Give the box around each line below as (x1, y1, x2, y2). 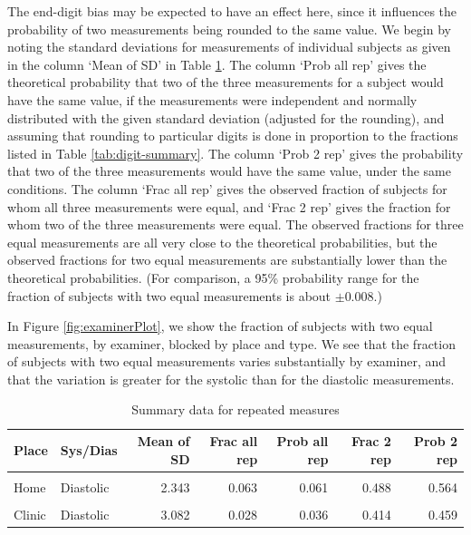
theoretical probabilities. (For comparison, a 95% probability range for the (7, 267, 419, 287)
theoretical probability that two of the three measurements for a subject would (7, 73, 444, 92)
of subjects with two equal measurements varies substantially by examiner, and (7, 352, 447, 371)
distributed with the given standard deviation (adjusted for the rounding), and (7, 108, 445, 127)
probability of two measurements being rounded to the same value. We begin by (7, 19, 451, 38)
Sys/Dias (60, 440, 118, 459)
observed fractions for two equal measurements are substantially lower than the (7, 250, 447, 269)
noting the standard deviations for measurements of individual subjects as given (7, 37, 451, 56)
